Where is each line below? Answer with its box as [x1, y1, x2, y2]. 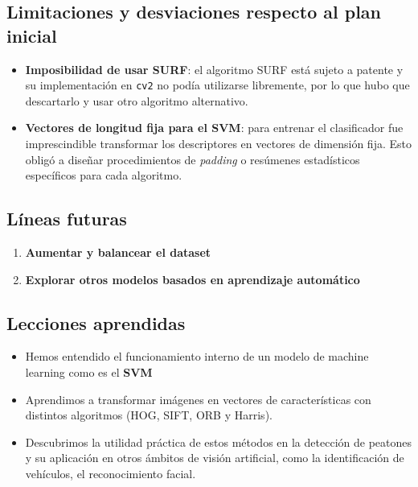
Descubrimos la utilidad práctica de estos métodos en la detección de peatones [25, 433, 412, 450]
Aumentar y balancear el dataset [25, 244, 211, 261]
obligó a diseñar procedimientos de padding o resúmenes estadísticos [25, 151, 360, 167]
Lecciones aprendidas [6, 310, 186, 335]
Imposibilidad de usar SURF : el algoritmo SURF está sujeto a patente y [25, 60, 404, 77]
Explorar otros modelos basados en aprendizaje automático [25, 270, 360, 287]
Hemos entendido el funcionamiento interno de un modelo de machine [25, 348, 369, 365]
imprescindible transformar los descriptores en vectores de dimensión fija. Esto [25, 135, 412, 152]
